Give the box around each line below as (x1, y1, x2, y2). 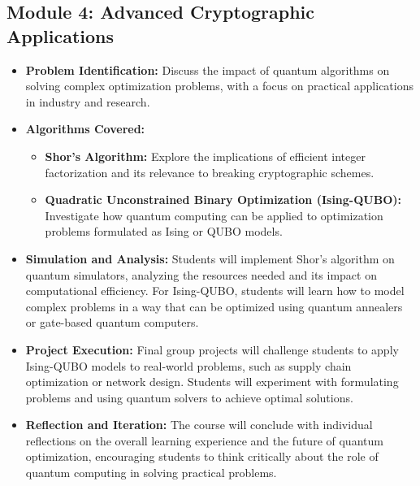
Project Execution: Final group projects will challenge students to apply (25, 341, 399, 358)
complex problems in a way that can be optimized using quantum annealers (25, 297, 403, 315)
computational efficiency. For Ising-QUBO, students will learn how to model (25, 282, 405, 299)
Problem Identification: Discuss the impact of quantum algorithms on (25, 61, 390, 78)
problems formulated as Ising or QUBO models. (45, 223, 283, 240)
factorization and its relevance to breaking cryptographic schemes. (45, 163, 375, 180)
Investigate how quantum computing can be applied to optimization (45, 206, 383, 223)
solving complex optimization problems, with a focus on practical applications (25, 77, 414, 94)
